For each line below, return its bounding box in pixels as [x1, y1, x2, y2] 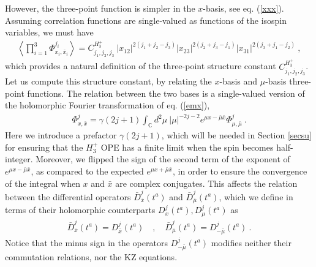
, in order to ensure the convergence [172, 165, 307, 178]
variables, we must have [5, 26, 94, 39]
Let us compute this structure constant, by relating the [5, 74, 212, 87]
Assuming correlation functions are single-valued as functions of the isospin [5, 13, 287, 26]
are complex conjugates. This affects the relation [115, 176, 298, 189]
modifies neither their [211, 236, 292, 249]
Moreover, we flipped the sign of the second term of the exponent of [36, 152, 290, 165]
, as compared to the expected [31, 165, 144, 178]
